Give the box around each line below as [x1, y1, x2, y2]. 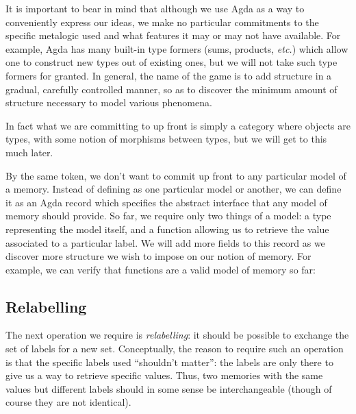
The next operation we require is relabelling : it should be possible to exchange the [5, 328, 349, 342]
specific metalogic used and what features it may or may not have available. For [5, 28, 341, 42]
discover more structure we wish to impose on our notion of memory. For [5, 249, 311, 263]
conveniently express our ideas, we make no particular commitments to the [5, 14, 319, 29]
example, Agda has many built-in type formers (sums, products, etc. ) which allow [5, 41, 348, 56]
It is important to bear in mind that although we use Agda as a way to [5, 1, 305, 15]
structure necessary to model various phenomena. [5, 95, 212, 110]
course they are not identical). [5, 395, 131, 409]
